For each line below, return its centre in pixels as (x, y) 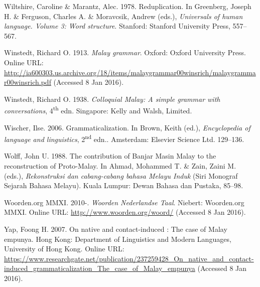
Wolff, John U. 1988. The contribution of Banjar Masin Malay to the (110, 156)
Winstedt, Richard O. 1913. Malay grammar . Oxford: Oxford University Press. (125, 52)
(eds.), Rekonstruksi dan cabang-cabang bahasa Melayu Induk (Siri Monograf (121, 175)
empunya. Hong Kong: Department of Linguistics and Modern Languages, (118, 239)
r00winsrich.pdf (28, 82)
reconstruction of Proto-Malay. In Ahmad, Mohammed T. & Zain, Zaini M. (120, 166)
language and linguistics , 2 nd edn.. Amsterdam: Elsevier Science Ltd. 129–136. (124, 138)
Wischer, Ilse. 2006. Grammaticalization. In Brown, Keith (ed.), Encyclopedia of (127, 127)
